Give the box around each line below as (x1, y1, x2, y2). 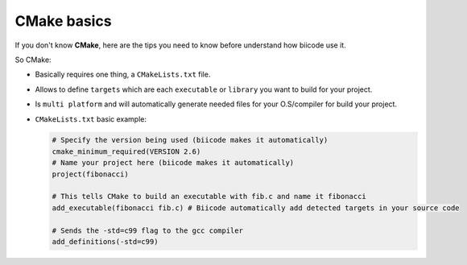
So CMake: (14, 55, 52, 64)
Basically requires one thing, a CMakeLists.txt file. (35, 69, 211, 80)
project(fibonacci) (52, 169, 129, 179)
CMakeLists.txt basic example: (35, 114, 147, 124)
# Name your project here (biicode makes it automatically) (52, 158, 295, 168)
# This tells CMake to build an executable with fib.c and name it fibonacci (52, 192, 366, 201)
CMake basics (14, 12, 112, 30)
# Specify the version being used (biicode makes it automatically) (52, 135, 329, 145)
